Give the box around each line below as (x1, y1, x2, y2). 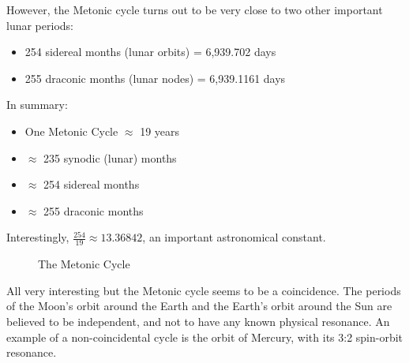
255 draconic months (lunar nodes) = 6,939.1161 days (24, 69, 286, 86)
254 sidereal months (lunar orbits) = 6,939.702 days (24, 43, 276, 60)
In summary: (6, 96, 68, 113)
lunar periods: (6, 17, 73, 33)
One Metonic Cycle (24, 122, 118, 139)
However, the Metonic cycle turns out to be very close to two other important (6, 2, 383, 17)
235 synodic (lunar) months (43, 149, 177, 166)
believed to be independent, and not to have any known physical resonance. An (6, 312, 390, 329)
